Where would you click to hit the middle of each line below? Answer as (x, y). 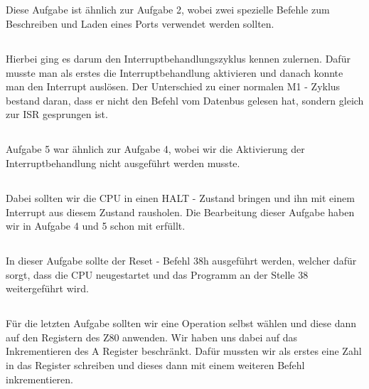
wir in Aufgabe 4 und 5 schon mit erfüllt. (96, 226)
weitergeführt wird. (47, 288)
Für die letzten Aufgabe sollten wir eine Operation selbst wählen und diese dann (181, 323)
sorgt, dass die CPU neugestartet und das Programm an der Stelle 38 (157, 274)
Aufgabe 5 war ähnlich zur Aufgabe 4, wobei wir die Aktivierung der (155, 149)
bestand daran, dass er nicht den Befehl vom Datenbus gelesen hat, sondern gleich (185, 100)
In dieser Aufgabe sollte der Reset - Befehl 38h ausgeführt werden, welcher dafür (181, 261)
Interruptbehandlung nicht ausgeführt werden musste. (123, 162)
